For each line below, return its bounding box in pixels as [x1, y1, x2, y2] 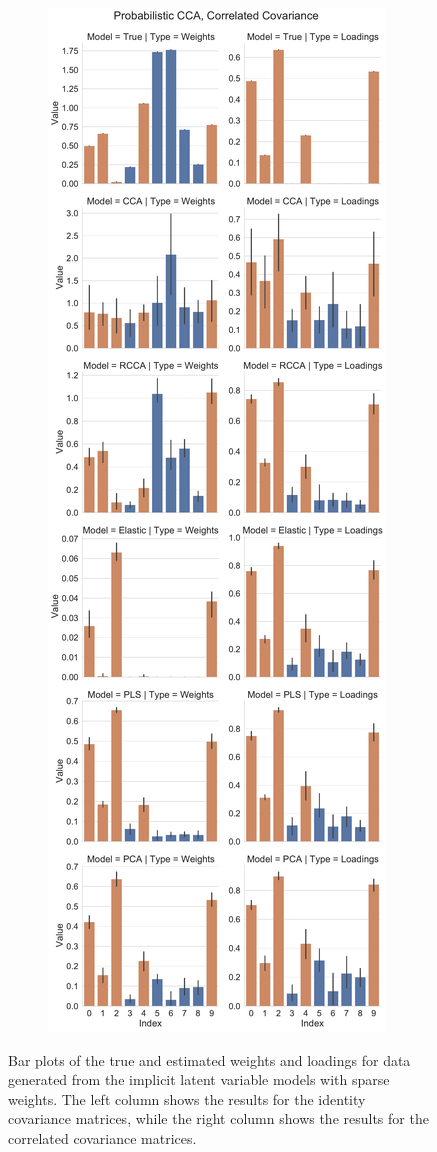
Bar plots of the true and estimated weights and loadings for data [8, 1049, 411, 1070]
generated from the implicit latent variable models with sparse [8, 1069, 390, 1090]
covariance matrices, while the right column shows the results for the [8, 1108, 429, 1129]
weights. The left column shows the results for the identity [8, 1088, 366, 1109]
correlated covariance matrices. [8, 1127, 197, 1148]
